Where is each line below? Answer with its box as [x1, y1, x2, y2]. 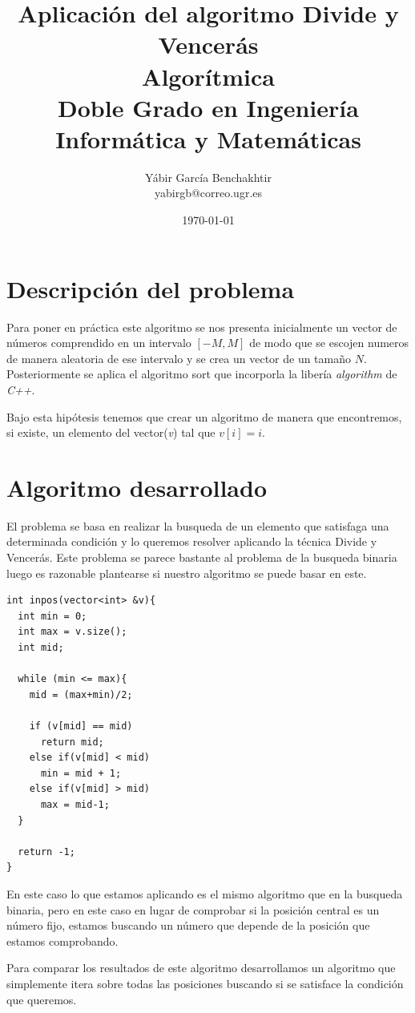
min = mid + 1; [40, 767, 122, 779]
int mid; [18, 642, 64, 654]
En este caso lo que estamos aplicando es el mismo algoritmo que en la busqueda [6, 885, 403, 902]
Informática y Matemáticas [55, 122, 361, 155]
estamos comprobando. [6, 932, 119, 949]
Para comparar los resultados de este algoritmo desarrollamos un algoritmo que [6, 959, 396, 976]
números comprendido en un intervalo [6, 334, 191, 351]
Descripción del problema [6, 272, 295, 305]
